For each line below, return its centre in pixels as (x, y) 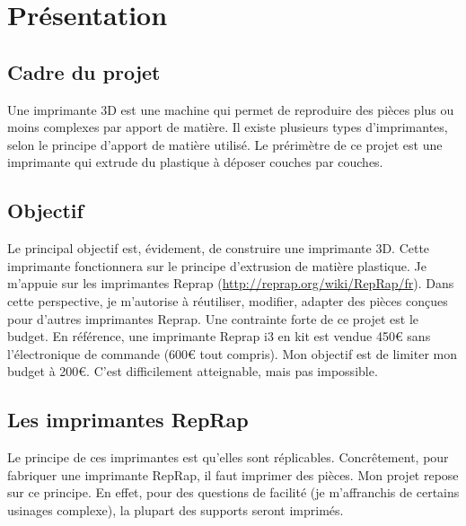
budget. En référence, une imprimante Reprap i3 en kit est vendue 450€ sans (219, 336)
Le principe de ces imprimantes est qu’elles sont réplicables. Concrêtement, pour (228, 457)
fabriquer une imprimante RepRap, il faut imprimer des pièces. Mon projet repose (233, 474)
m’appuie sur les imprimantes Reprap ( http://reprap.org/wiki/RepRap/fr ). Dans (231, 283)
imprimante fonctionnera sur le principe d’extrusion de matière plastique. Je (217, 265)
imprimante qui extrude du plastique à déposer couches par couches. (195, 162)
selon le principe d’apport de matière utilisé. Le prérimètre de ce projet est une (225, 144)
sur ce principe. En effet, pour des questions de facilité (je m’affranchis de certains (233, 492)
